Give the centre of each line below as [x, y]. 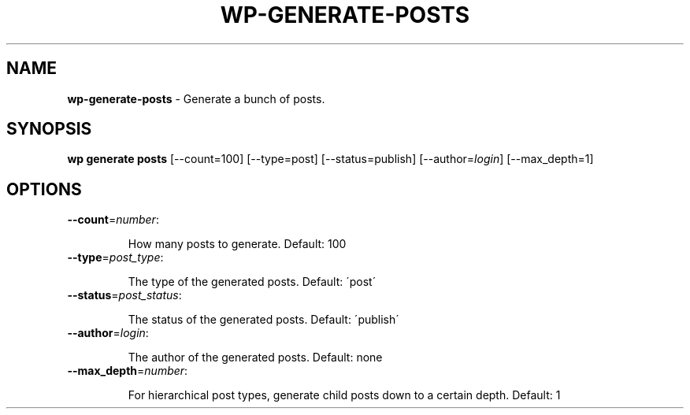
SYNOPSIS [49, 129]
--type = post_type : [115, 258]
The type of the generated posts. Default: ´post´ [252, 282]
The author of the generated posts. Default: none [255, 358]
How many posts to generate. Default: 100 [237, 244]
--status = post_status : [124, 295]
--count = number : [113, 220]
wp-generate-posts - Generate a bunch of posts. [196, 98]
